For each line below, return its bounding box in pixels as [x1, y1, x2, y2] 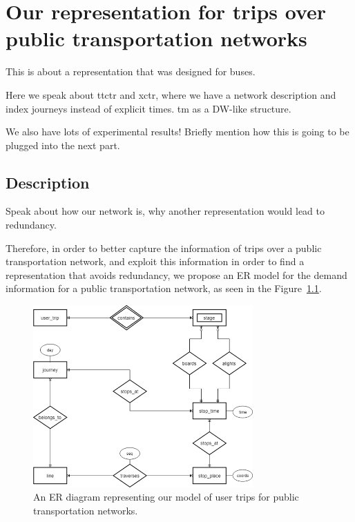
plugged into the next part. [6, 137, 120, 152]
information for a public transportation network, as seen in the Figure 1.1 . [6, 281, 322, 296]
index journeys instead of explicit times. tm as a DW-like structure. [6, 101, 291, 115]
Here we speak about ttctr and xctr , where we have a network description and [6, 87, 336, 101]
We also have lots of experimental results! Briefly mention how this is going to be [6, 124, 349, 139]
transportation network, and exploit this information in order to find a [6, 254, 305, 269]
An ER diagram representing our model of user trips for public [33, 490, 299, 504]
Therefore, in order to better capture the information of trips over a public [6, 240, 322, 255]
